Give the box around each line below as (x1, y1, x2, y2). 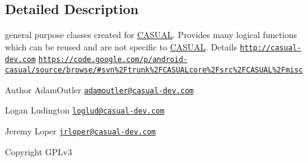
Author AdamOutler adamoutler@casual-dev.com (5, 83, 194, 96)
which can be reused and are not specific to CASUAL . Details (5, 40, 238, 53)
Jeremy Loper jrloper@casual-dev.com (5, 125, 156, 137)
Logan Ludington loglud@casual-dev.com (5, 104, 165, 117)
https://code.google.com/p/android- (38, 55, 188, 64)
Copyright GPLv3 (5, 145, 72, 158)
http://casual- (239, 43, 301, 52)
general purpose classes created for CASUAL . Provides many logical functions (5, 28, 298, 41)
